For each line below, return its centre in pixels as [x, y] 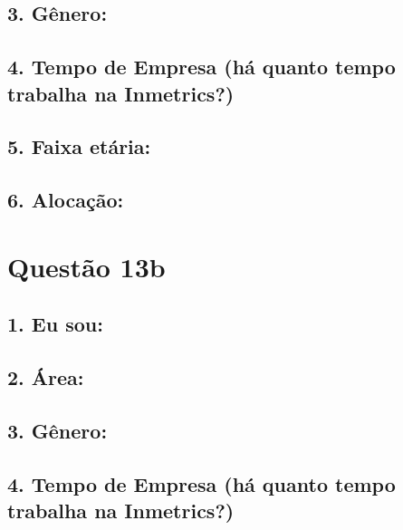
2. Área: [46, 377]
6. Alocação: [66, 200]
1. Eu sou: [55, 324]
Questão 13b [86, 266]
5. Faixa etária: [79, 146]
